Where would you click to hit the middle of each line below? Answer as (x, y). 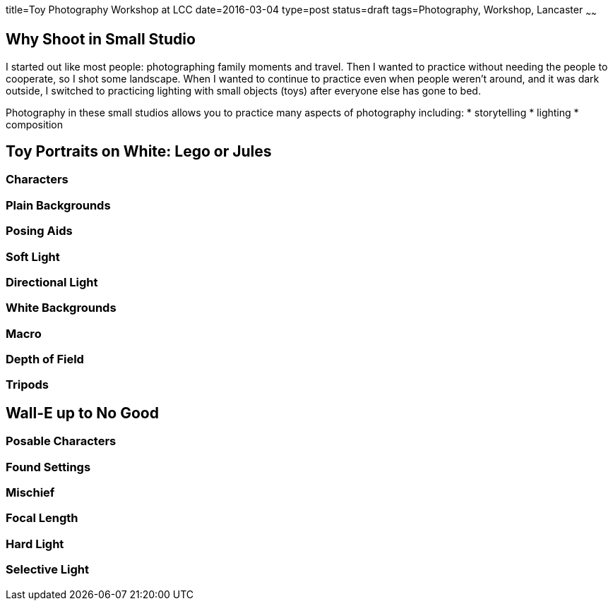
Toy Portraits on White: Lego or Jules (139, 152)
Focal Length (42, 518)
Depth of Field (45, 359)
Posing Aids (39, 231)
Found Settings (48, 467)
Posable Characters (61, 441)
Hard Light (35, 544)
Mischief (30, 493)
